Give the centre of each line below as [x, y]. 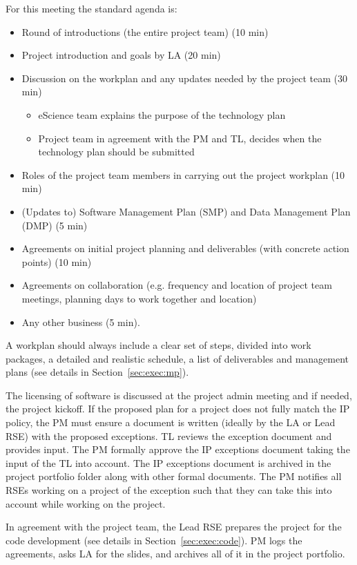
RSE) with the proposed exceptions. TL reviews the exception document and [169, 435]
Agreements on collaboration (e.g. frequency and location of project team [177, 285]
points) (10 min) [57, 261]
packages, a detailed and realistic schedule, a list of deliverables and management [177, 358]
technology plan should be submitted [116, 152]
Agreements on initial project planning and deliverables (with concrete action [185, 248]
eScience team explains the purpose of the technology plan [162, 114]
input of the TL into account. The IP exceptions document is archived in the [168, 462]
